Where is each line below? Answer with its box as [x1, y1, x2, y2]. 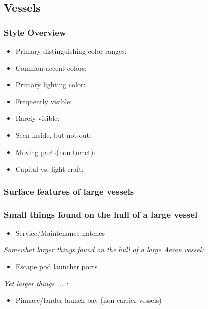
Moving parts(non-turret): [15, 146, 96, 157]
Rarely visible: [15, 113, 60, 123]
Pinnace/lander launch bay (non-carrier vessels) [15, 295, 162, 305]
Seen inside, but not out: [15, 129, 91, 140]
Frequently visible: [15, 96, 72, 106]
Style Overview [4, 26, 66, 38]
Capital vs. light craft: [15, 164, 84, 174]
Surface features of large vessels [4, 185, 134, 197]
